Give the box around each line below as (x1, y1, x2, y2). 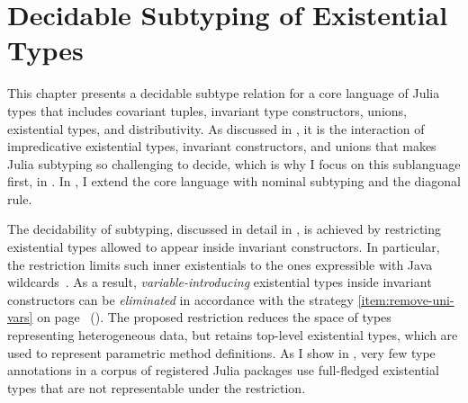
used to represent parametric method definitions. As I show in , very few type (7, 343, 436, 362)
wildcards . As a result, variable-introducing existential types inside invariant (7, 273, 432, 291)
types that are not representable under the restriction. (7, 378, 306, 397)
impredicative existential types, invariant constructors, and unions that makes (7, 137, 436, 156)
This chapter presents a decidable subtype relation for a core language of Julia (7, 84, 440, 103)
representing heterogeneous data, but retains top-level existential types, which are (7, 326, 458, 345)
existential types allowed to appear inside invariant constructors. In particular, (7, 237, 440, 256)
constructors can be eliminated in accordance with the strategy (7, 290, 354, 309)
